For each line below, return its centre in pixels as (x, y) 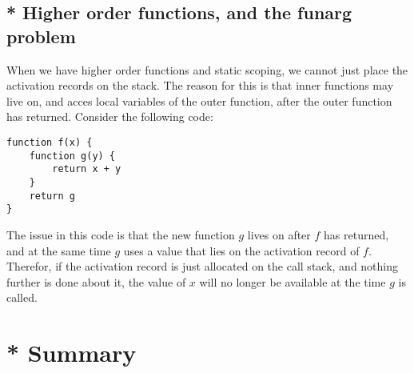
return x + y (87, 169)
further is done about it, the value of (96, 281)
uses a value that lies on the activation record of (241, 250)
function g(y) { (72, 156)
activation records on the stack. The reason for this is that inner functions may (200, 85)
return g (52, 196)
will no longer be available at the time (293, 281)
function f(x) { (50, 142)
